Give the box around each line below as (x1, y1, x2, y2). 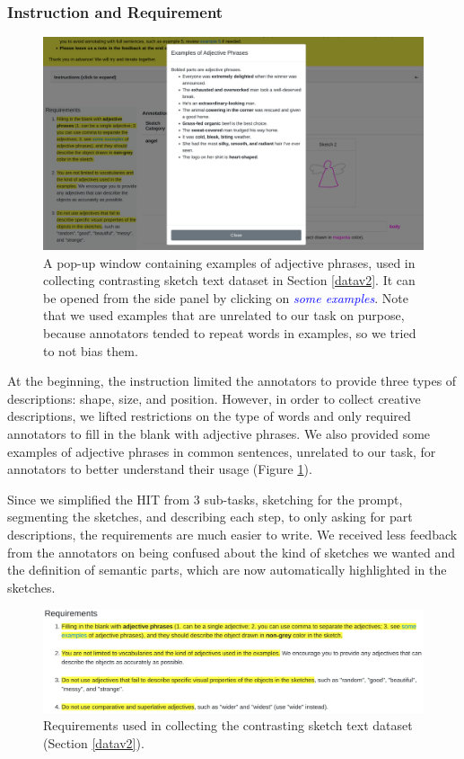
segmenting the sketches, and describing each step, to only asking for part (7, 507, 413, 526)
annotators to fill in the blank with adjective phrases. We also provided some (7, 424, 431, 442)
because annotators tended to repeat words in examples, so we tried (43, 324, 416, 343)
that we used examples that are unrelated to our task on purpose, (43, 306, 405, 325)
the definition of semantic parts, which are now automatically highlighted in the (7, 560, 447, 579)
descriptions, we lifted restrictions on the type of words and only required (7, 406, 411, 425)
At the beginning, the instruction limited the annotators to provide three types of (7, 371, 457, 390)
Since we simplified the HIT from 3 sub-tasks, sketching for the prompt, (7, 489, 403, 508)
